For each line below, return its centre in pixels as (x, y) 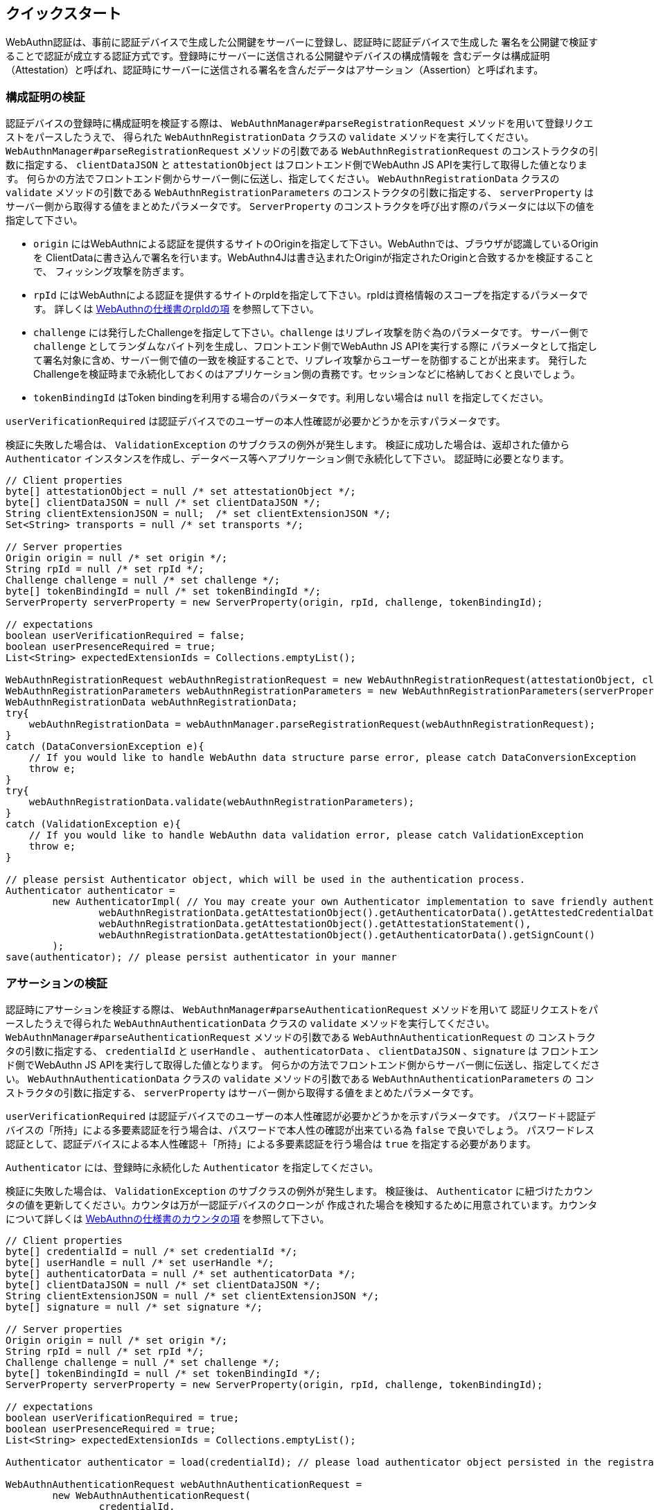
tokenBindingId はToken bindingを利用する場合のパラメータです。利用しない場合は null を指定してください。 (291, 398)
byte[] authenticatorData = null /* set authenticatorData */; (181, 1273)
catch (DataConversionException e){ (105, 747)
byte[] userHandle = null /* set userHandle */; (140, 1262)
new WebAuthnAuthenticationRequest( (152, 1495)
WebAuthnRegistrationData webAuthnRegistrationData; (152, 702)
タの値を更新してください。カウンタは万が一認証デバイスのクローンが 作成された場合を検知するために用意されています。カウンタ (302, 1204)
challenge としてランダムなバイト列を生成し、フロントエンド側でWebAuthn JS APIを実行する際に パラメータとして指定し (316, 346)
